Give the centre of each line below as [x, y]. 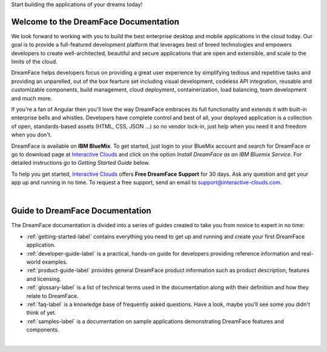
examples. [54, 262]
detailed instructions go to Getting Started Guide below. [81, 163]
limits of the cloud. [34, 62]
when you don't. [31, 135]
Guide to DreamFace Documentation [81, 211]
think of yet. [41, 313]
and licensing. [44, 279]
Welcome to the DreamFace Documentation [95, 22]
